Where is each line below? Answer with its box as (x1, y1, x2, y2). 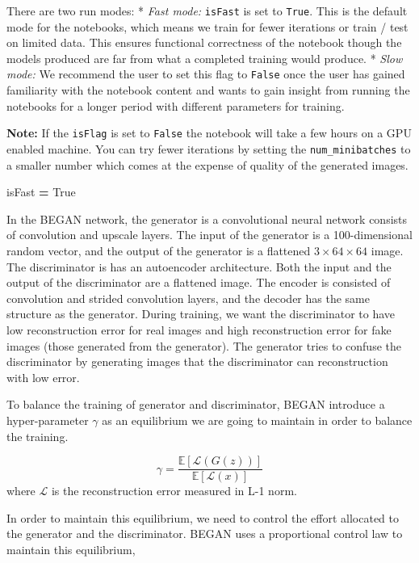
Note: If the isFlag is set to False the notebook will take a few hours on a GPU (6, 124, 412, 141)
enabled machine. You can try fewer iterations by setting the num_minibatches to (6, 140, 411, 157)
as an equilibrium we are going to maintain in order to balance (102, 411, 413, 428)
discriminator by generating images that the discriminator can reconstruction (6, 353, 388, 370)
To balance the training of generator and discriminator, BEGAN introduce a (6, 396, 385, 413)
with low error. (6, 368, 80, 385)
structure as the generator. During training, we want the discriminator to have (6, 305, 396, 322)
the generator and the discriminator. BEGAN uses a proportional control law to (6, 525, 403, 542)
